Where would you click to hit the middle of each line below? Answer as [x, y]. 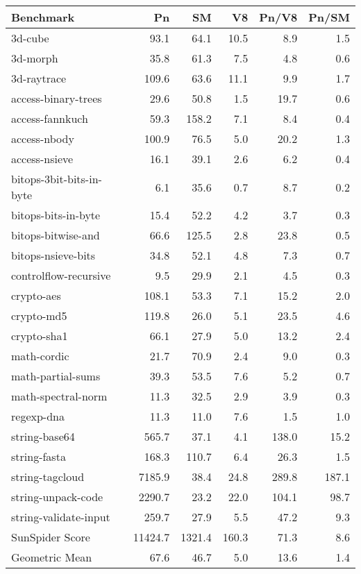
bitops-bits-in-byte [56, 215]
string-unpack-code [57, 497]
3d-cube [30, 38]
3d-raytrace [39, 78]
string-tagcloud [48, 476]
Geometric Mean [52, 557]
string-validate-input [61, 517]
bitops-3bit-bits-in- [57, 179]
